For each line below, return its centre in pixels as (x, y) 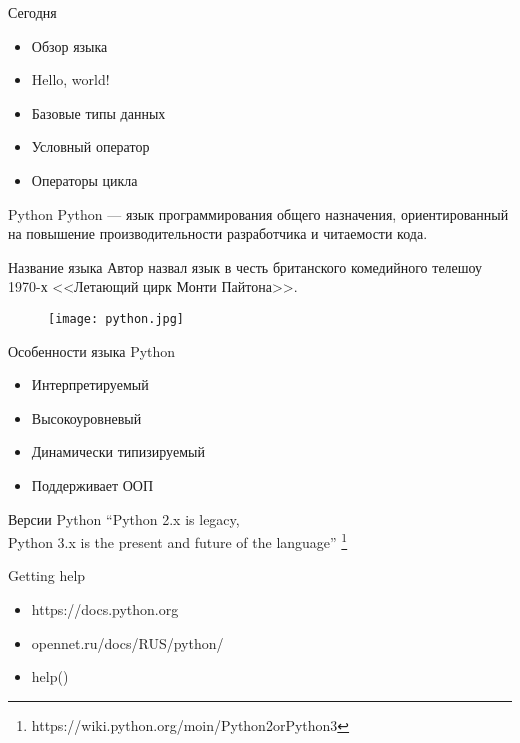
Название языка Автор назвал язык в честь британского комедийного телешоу (245, 266)
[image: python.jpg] (116, 318)
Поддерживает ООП (92, 484)
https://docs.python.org (105, 609)
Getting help (47, 575)
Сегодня (32, 12)
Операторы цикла (84, 179)
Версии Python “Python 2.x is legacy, (124, 518)
